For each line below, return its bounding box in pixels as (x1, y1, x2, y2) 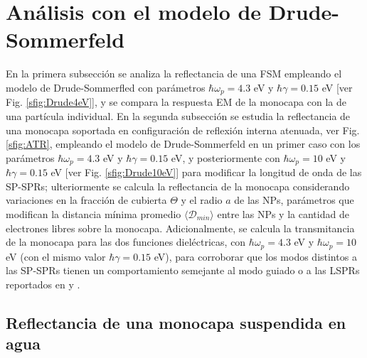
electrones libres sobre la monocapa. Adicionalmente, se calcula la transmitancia (6, 220, 355, 235)
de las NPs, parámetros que (234, 192, 354, 207)
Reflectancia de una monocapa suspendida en (6, 311, 346, 333)
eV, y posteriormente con (171, 150, 280, 165)
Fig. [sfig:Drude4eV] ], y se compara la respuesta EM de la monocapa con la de (6, 94, 346, 109)
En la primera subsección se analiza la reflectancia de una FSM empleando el (6, 66, 342, 81)
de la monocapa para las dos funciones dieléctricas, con (6, 234, 246, 249)
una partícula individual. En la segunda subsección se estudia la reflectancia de (6, 108, 351, 123)
